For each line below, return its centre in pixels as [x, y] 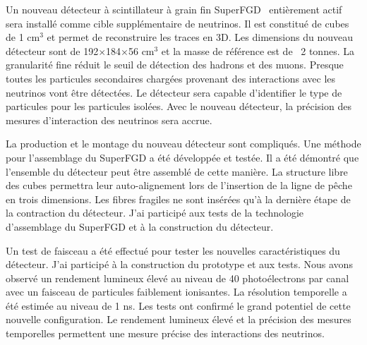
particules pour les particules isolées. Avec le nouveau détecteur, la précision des [179, 106]
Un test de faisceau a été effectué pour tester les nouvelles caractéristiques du [173, 250]
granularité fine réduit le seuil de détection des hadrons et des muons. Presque [175, 65]
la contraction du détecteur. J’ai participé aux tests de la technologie [155, 213]
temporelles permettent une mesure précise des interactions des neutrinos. [165, 333]
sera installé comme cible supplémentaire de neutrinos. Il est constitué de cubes [178, 23]
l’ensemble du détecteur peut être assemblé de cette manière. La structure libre [177, 171]
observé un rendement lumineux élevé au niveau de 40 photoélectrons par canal [178, 278]
